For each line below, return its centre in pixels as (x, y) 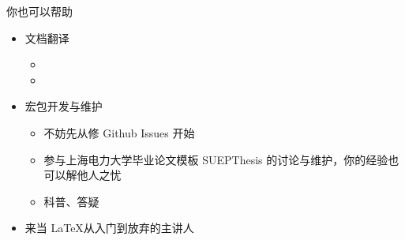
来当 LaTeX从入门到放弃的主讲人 (109, 228)
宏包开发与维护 (64, 106)
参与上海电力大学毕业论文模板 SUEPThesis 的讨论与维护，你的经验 (216, 159)
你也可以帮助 (39, 11)
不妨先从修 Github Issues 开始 (119, 132)
